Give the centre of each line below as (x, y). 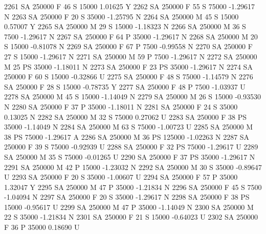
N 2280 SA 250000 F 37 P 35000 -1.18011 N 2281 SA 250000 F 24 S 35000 (121, 106)
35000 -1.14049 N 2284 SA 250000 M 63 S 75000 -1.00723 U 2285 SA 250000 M (129, 127)
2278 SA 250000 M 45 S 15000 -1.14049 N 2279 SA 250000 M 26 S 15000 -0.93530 (133, 97)
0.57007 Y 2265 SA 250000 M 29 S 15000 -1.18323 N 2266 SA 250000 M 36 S (125, 26)
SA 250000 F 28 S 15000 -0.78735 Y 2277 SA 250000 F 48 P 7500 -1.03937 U (125, 86)
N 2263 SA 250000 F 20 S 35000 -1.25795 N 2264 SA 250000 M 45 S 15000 (121, 16)
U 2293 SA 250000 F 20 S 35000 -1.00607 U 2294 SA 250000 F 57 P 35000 (121, 177)
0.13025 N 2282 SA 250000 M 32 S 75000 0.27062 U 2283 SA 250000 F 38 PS (126, 116)
